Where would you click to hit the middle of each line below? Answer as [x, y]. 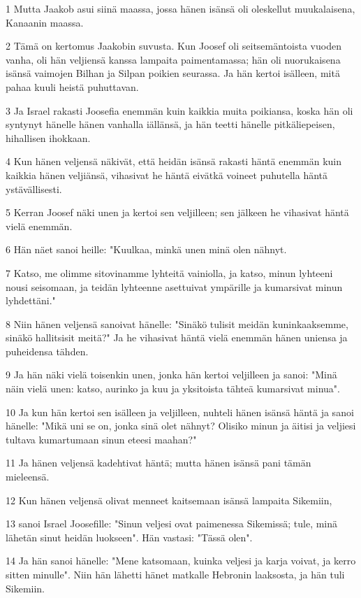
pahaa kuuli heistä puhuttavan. [72, 86]
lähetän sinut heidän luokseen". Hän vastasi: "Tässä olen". [129, 537]
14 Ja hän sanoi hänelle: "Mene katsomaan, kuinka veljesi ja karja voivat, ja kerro [181, 561]
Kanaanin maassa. [45, 22]
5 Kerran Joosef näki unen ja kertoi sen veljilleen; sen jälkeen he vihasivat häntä [177, 212]
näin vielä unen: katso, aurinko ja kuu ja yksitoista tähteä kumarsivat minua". [173, 389]
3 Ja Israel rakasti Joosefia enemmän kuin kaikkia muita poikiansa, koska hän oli [179, 110]
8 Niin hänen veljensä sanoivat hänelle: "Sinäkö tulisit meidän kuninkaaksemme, [177, 323]
